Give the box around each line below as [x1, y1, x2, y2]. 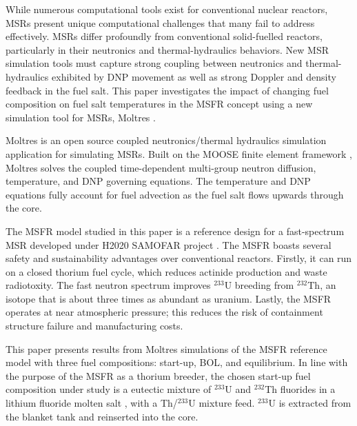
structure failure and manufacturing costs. [6, 318, 183, 333]
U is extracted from [268, 396, 351, 410]
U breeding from [224, 278, 294, 292]
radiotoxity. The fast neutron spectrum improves [6, 278, 211, 292]
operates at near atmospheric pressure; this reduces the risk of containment [6, 305, 323, 319]
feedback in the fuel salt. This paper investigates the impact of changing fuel [6, 83, 329, 97]
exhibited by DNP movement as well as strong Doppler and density [52, 69, 336, 83]
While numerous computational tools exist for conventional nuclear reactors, [6, 2, 328, 16]
